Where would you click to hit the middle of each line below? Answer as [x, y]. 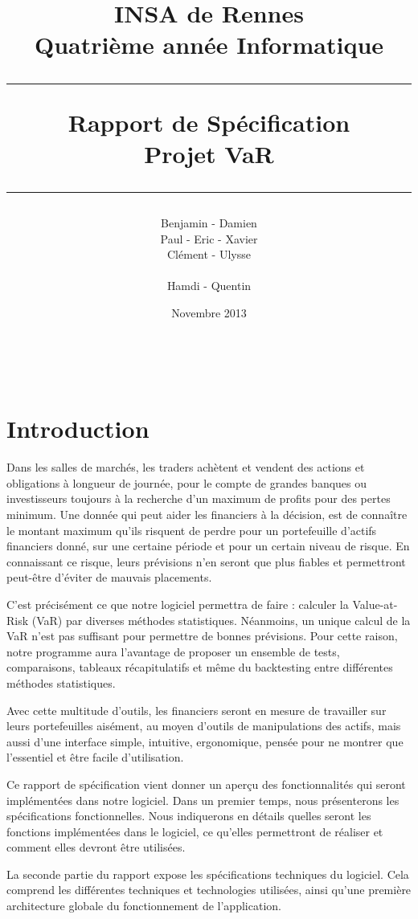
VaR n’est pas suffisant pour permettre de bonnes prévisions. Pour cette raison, [202, 636]
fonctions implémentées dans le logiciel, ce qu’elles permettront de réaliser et [195, 831]
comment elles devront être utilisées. [96, 847]
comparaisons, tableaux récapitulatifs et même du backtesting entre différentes [200, 667]
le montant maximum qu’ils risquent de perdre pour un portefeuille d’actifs [192, 530]
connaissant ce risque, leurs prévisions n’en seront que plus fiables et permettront [206, 561]
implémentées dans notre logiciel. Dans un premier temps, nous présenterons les [203, 800]
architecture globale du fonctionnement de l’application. [144, 906]
